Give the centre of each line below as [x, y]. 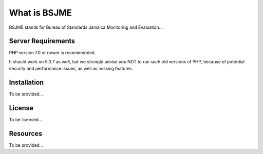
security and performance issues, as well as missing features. [71, 69]
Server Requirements [42, 41]
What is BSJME [40, 13]
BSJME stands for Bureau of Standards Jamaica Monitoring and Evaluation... [86, 27]
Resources [26, 133]
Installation [26, 83]
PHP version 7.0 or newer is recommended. [52, 53]
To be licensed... [26, 120]
